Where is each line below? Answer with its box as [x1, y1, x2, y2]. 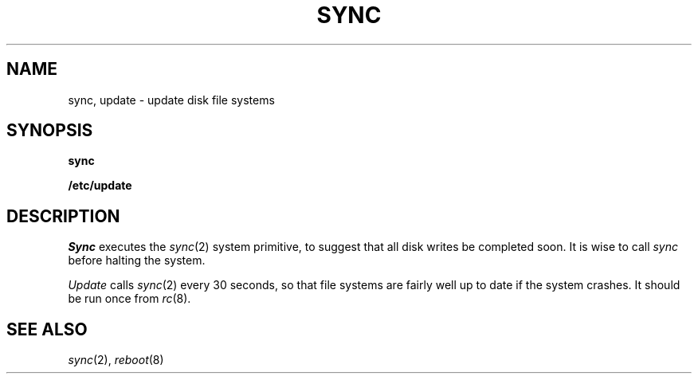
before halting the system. [68, 253, 206, 268]
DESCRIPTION [6, 206, 120, 226]
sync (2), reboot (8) [68, 353, 164, 367]
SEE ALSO [6, 319, 88, 339]
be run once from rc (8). [68, 292, 191, 306]
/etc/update [68, 178, 132, 193]
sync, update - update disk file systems [68, 92, 275, 107]
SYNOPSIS [6, 120, 93, 141]
